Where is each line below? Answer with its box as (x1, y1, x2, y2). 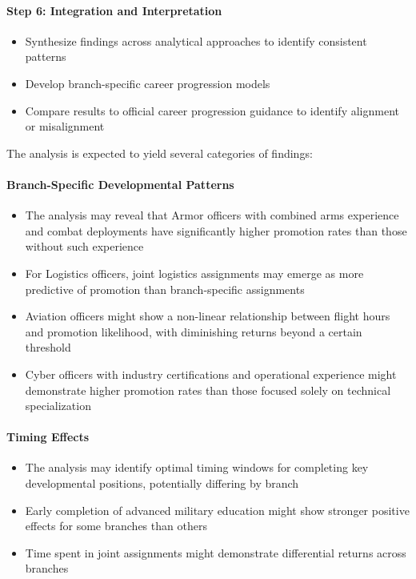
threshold (25, 339, 71, 356)
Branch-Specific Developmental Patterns (6, 175, 234, 192)
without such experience (25, 238, 144, 255)
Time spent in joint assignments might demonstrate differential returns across (25, 544, 406, 561)
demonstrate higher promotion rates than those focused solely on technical (25, 381, 391, 398)
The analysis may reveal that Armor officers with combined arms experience (25, 207, 399, 223)
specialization (25, 397, 91, 414)
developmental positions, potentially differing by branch (25, 475, 299, 492)
